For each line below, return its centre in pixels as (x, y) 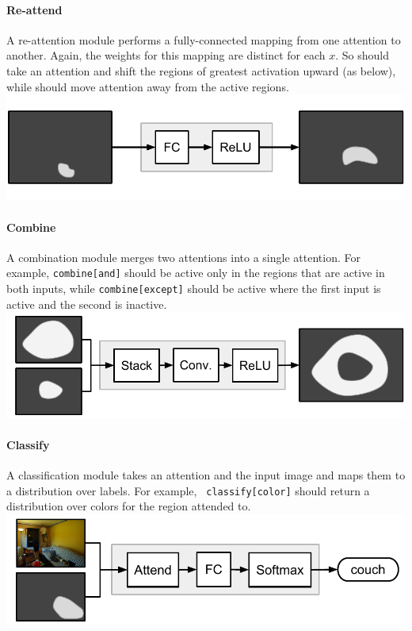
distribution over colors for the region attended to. (129, 506)
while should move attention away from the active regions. (148, 86)
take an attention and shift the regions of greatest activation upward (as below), (201, 70)
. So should (362, 55)
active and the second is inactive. (87, 304)
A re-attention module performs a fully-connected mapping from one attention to (204, 39)
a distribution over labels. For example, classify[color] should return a (188, 490)
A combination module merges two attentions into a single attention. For (183, 257)
